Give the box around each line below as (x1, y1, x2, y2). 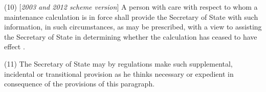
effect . (4, 41, 25, 52)
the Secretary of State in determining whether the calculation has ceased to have (4, 31, 257, 42)
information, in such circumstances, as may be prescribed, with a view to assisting (4, 21, 262, 32)
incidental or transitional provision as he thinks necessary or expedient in (4, 68, 234, 79)
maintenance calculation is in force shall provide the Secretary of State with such (4, 11, 258, 22)
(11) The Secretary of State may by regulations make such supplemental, (4, 58, 233, 69)
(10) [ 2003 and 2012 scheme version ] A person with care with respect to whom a (4, 2, 258, 12)
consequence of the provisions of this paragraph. (4, 78, 155, 89)
